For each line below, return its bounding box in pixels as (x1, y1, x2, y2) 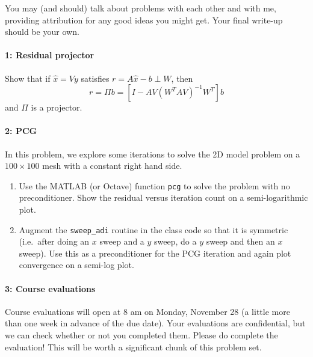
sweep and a (99, 235, 144, 248)
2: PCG (5, 124, 37, 137)
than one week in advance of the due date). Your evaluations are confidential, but (5, 317, 306, 329)
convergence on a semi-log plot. (19, 258, 134, 271)
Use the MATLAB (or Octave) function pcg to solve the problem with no (19, 179, 290, 192)
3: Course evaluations (5, 282, 96, 294)
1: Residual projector (5, 49, 95, 61)
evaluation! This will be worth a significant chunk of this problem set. (5, 340, 262, 353)
